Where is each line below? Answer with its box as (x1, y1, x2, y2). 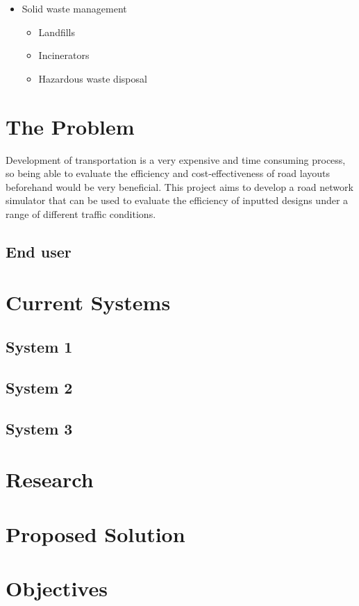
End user (6, 240, 72, 262)
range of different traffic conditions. (6, 206, 156, 221)
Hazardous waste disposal (38, 71, 147, 85)
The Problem (6, 112, 135, 140)
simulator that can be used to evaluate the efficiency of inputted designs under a (6, 193, 349, 208)
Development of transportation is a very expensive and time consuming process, (6, 152, 346, 167)
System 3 (6, 417, 73, 439)
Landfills (38, 24, 75, 39)
